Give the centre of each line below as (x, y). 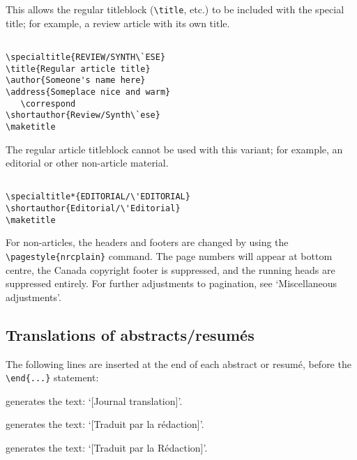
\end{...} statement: (52, 377)
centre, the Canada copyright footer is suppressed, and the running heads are (170, 269)
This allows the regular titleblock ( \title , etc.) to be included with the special (175, 9)
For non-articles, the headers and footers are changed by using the (147, 242)
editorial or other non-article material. (87, 163)
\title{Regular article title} (78, 69)
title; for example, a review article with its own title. (118, 23)
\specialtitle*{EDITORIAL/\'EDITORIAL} (98, 197)
